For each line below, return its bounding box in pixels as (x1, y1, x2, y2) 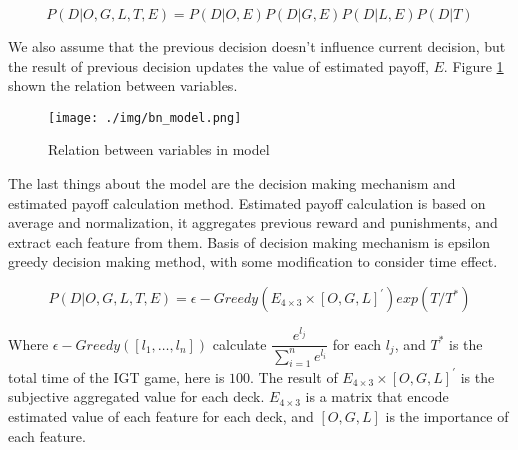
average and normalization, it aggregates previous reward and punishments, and (8, 212, 498, 233)
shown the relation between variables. (8, 75, 238, 96)
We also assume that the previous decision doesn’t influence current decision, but (8, 36, 506, 56)
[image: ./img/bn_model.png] (48, 110, 242, 125)
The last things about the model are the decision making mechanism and (8, 173, 456, 194)
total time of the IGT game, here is (8, 366, 225, 387)
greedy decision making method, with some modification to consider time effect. (8, 251, 498, 272)
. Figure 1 (443, 55, 504, 76)
